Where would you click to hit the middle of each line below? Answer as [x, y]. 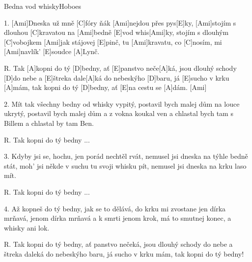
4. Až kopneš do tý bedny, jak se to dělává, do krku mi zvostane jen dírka [115, 208]
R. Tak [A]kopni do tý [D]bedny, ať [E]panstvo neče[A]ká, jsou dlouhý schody [120, 68]
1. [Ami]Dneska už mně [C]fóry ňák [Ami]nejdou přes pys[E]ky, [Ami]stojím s [120, 22]
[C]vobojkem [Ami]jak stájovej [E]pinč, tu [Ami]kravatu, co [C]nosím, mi [113, 42]
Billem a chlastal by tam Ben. [49, 123]
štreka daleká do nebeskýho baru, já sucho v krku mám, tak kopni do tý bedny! [124, 253]
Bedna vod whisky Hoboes [43, 6]
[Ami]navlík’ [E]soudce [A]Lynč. [52, 51]
